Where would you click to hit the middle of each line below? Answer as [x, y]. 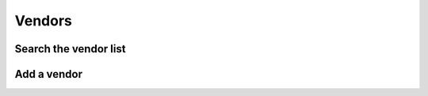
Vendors [44, 21]
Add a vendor [49, 74]
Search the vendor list [70, 49]
